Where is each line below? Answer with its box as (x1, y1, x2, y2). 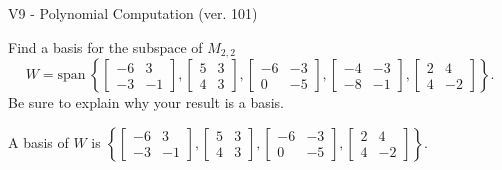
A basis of (8, 131, 69, 152)
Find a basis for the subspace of (8, 36, 203, 57)
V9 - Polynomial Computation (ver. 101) (8, 3, 258, 23)
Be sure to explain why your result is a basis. (8, 92, 285, 113)
